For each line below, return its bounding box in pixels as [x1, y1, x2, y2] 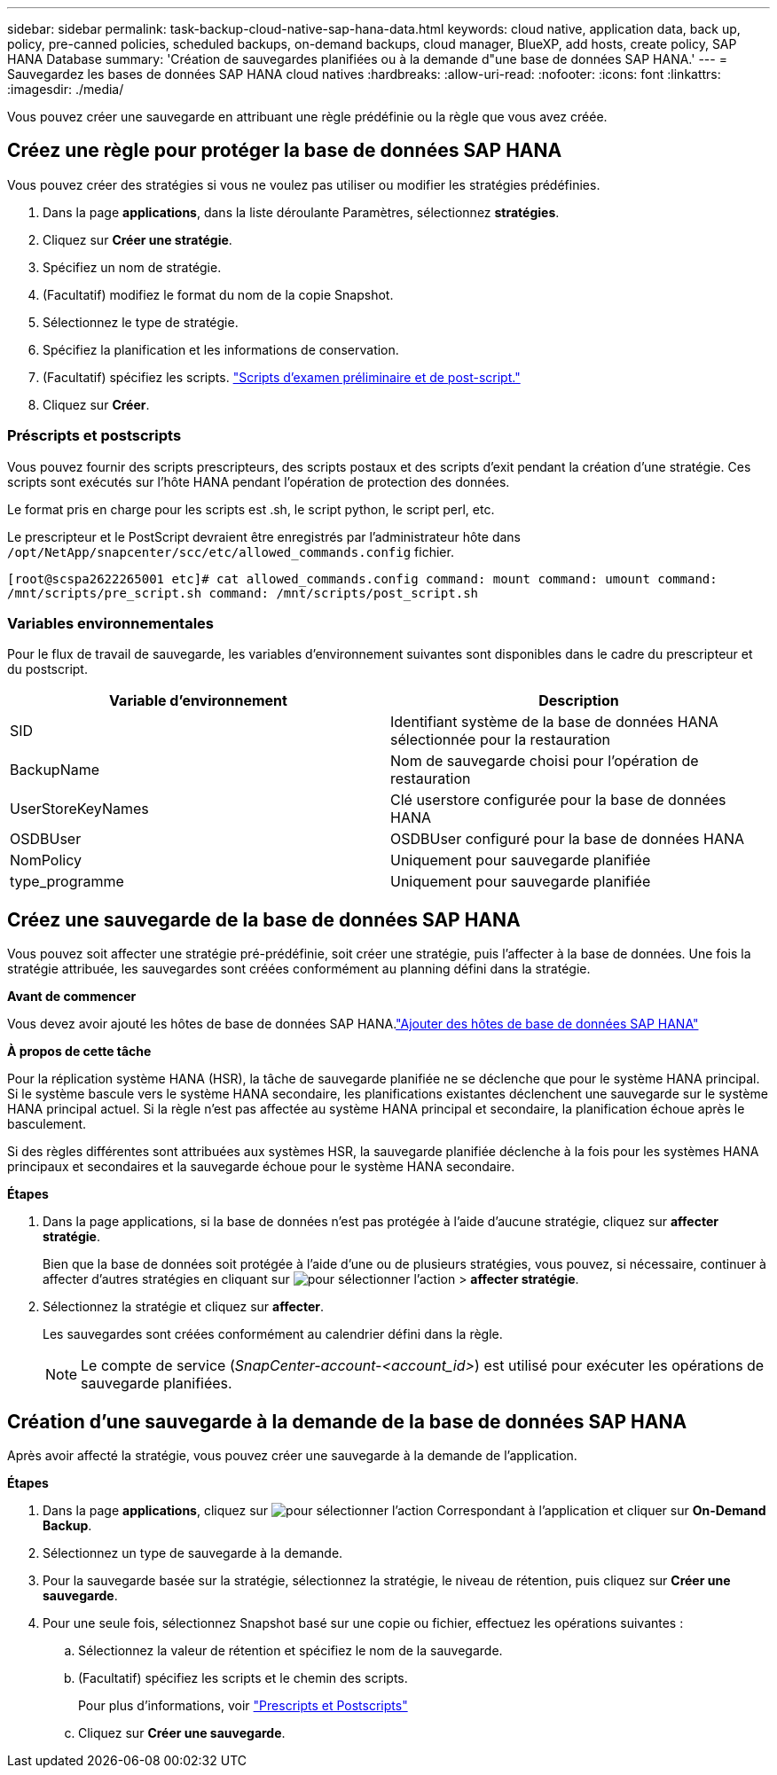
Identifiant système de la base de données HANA [390, 713, 718, 731]
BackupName [10, 761, 100, 779]
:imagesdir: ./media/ [7, 82, 124, 97]
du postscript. [7, 661, 88, 677]
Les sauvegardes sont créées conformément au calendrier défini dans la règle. [43, 1326, 503, 1342]
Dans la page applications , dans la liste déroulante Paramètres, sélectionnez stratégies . [43, 204, 560, 220]
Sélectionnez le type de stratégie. [43, 314, 239, 330]
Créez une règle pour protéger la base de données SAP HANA [7, 139, 562, 162]
